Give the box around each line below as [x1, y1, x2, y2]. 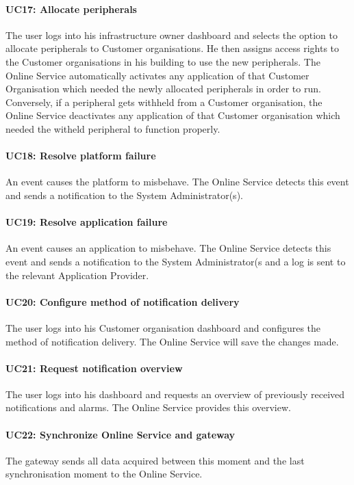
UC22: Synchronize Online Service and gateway [5, 427, 236, 441]
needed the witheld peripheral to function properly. [5, 121, 220, 135]
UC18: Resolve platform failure [5, 148, 156, 163]
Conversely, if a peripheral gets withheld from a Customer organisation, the [5, 94, 323, 109]
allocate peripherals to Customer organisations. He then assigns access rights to [5, 41, 340, 55]
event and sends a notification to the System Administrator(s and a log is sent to [5, 254, 346, 268]
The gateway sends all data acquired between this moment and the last [5, 453, 305, 467]
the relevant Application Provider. [5, 267, 149, 282]
